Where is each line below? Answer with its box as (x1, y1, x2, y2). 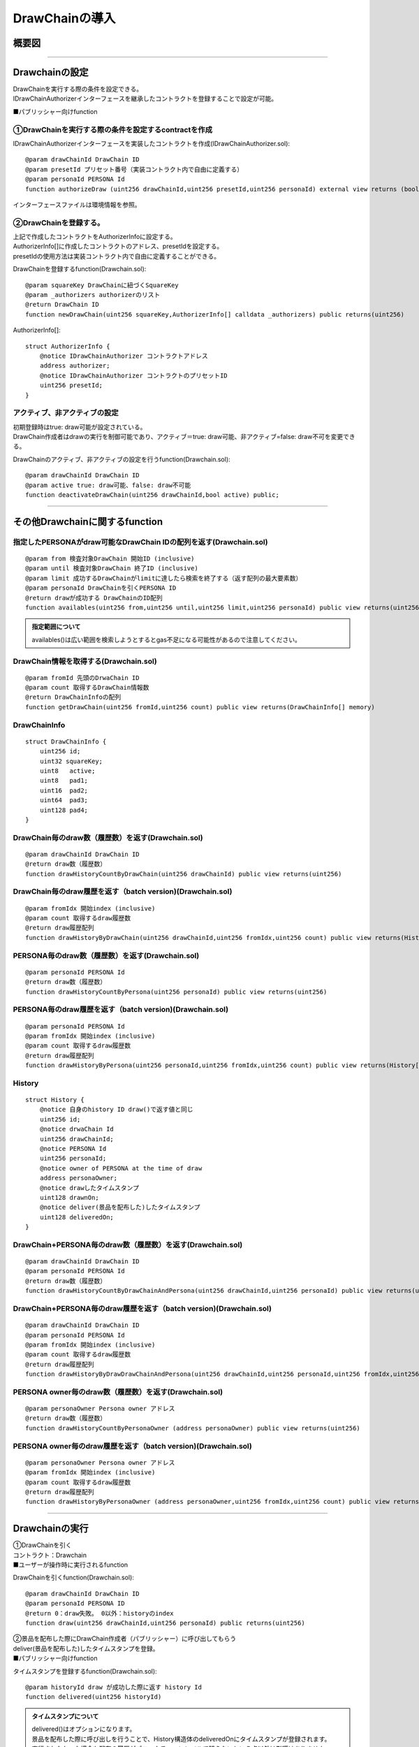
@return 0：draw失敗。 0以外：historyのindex (25, 1609, 174, 1617)
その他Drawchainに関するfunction (13, 516, 163, 528)
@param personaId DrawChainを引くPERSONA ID (25, 584, 177, 592)
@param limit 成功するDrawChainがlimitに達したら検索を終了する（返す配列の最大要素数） (25, 574, 302, 582)
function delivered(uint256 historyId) (25, 1693, 162, 1701)
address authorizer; (39, 362, 110, 370)
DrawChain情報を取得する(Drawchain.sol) (13, 656, 157, 666)
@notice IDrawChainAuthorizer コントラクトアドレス (39, 352, 209, 360)
